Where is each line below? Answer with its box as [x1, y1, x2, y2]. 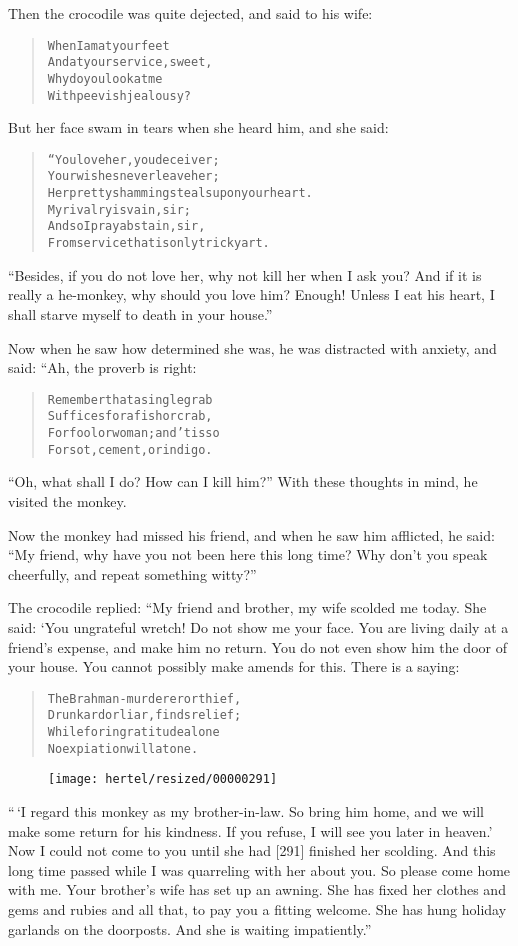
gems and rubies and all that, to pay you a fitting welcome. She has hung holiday [8, 898, 507, 919]
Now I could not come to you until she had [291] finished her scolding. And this [8, 840, 496, 861]
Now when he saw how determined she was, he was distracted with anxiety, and [8, 337, 497, 358]
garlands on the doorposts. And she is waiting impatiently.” [8, 918, 372, 939]
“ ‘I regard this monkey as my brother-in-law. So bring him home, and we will [8, 800, 484, 821]
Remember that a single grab [47, 392, 213, 407]
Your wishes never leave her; [47, 169, 220, 184]
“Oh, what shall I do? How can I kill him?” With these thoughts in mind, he [8, 471, 478, 492]
